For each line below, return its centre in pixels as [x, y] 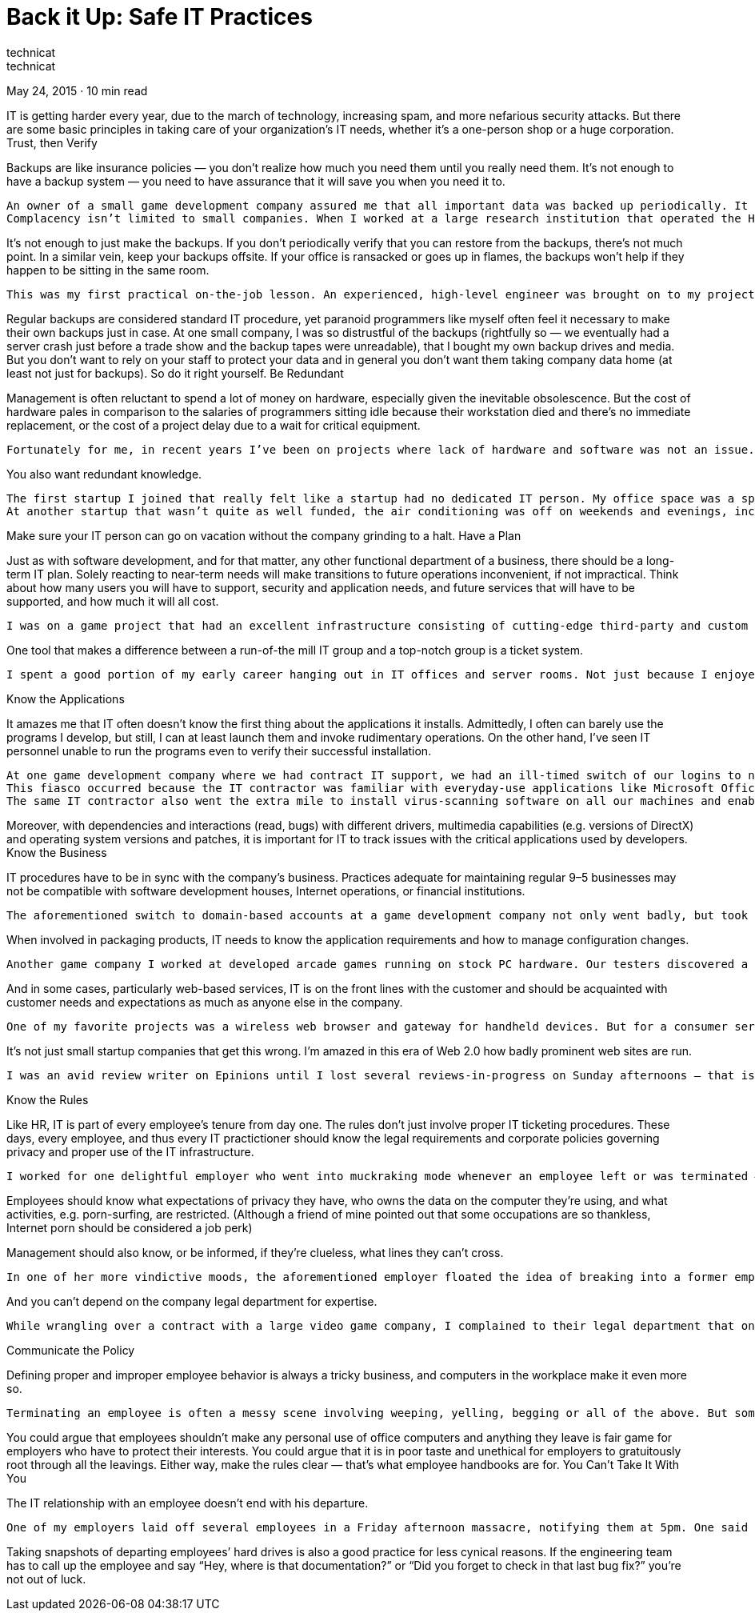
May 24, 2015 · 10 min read [77, 90]
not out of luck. [46, 1579]
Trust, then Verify [52, 142]
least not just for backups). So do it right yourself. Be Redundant [175, 373]
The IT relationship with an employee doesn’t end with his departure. [188, 1503]
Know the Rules [48, 1099]
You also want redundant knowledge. [104, 474]
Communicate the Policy [71, 1350]
